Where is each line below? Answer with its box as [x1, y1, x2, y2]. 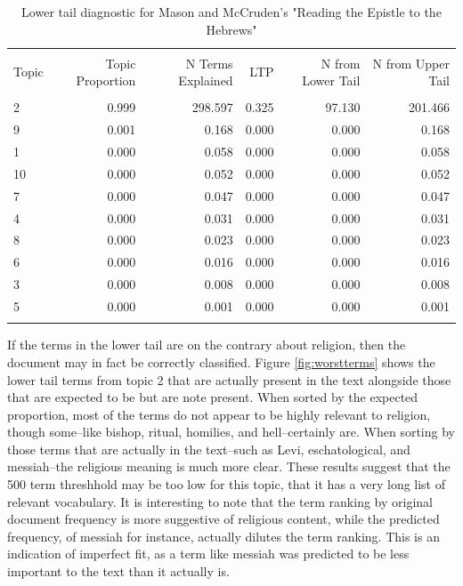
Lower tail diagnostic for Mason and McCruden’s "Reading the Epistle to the [21, 3, 442, 20]
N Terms [185, 53, 233, 72]
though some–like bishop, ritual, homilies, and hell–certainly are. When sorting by [7, 422, 455, 441]
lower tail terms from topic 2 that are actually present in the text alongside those [7, 370, 451, 389]
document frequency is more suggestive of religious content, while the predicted [7, 510, 440, 528]
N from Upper [372, 53, 450, 72]
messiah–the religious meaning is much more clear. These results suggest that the [7, 457, 451, 476]
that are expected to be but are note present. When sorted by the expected [7, 388, 418, 406]
